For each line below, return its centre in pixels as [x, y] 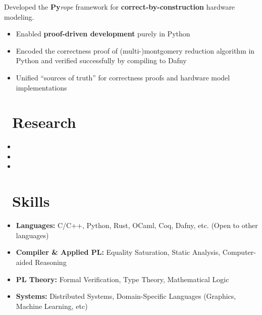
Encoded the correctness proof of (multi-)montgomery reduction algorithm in [135, 50]
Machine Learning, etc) [52, 306]
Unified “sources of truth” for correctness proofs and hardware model [123, 77]
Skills [31, 201]
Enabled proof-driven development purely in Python [103, 34]
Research [44, 122]
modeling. [19, 16]
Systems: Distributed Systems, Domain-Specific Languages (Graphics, [126, 296]
